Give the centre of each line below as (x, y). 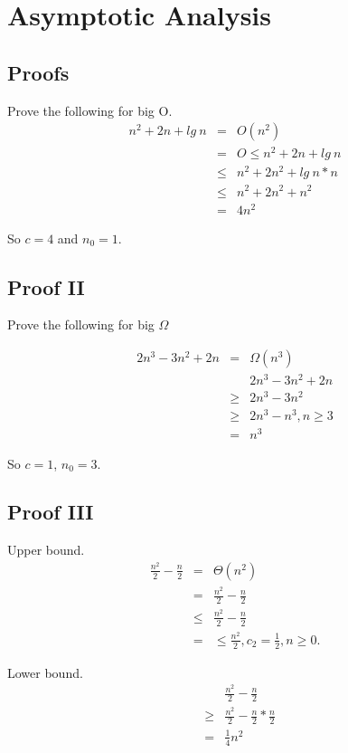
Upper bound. (46, 550)
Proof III (51, 512)
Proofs (38, 72)
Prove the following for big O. (90, 110)
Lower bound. (45, 672)
